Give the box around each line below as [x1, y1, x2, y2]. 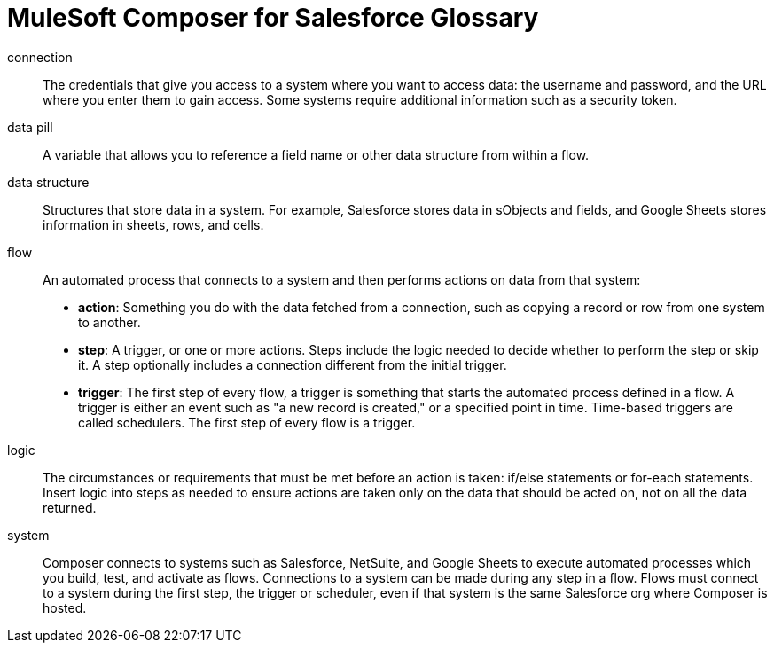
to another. [78, 314, 141, 330]
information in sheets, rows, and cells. [43, 216, 264, 232]
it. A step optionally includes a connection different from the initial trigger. [78, 356, 507, 372]
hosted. [43, 599, 87, 615]
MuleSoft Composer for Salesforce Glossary [7, 3, 539, 33]
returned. [43, 499, 97, 515]
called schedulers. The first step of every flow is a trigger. [78, 414, 416, 430]
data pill [7, 119, 53, 135]
